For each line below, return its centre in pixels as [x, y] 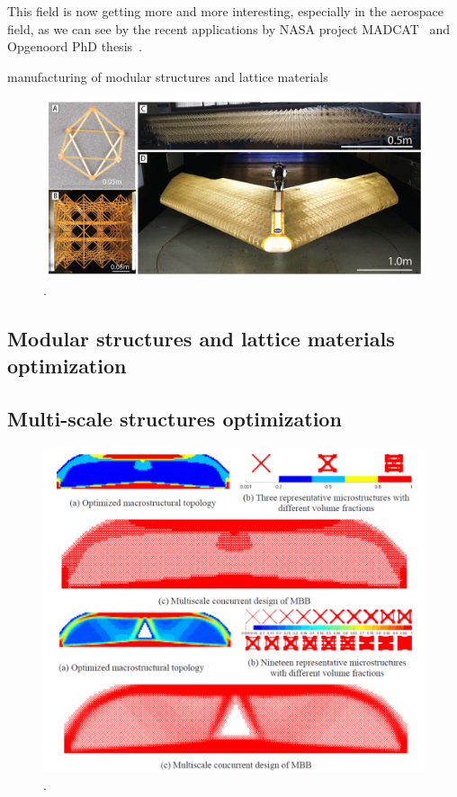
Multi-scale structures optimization [175, 418]
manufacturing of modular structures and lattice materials [168, 76]
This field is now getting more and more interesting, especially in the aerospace [226, 11]
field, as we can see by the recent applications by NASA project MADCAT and [229, 28]
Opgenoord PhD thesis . [75, 46]
